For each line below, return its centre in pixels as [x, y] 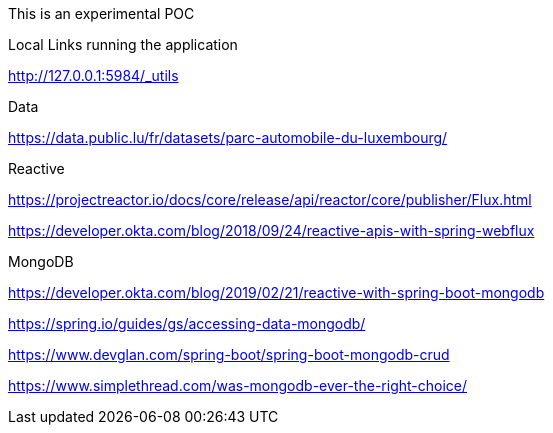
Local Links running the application [123, 44]
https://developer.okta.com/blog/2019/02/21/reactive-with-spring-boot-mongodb [276, 292]
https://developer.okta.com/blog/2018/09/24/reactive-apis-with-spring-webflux [271, 230]
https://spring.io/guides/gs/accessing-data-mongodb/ [187, 323]
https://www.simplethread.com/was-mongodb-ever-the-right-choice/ [238, 385]
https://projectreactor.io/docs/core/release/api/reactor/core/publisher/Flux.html [270, 199]
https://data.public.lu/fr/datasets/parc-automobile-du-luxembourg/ [228, 137]
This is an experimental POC [101, 13]
